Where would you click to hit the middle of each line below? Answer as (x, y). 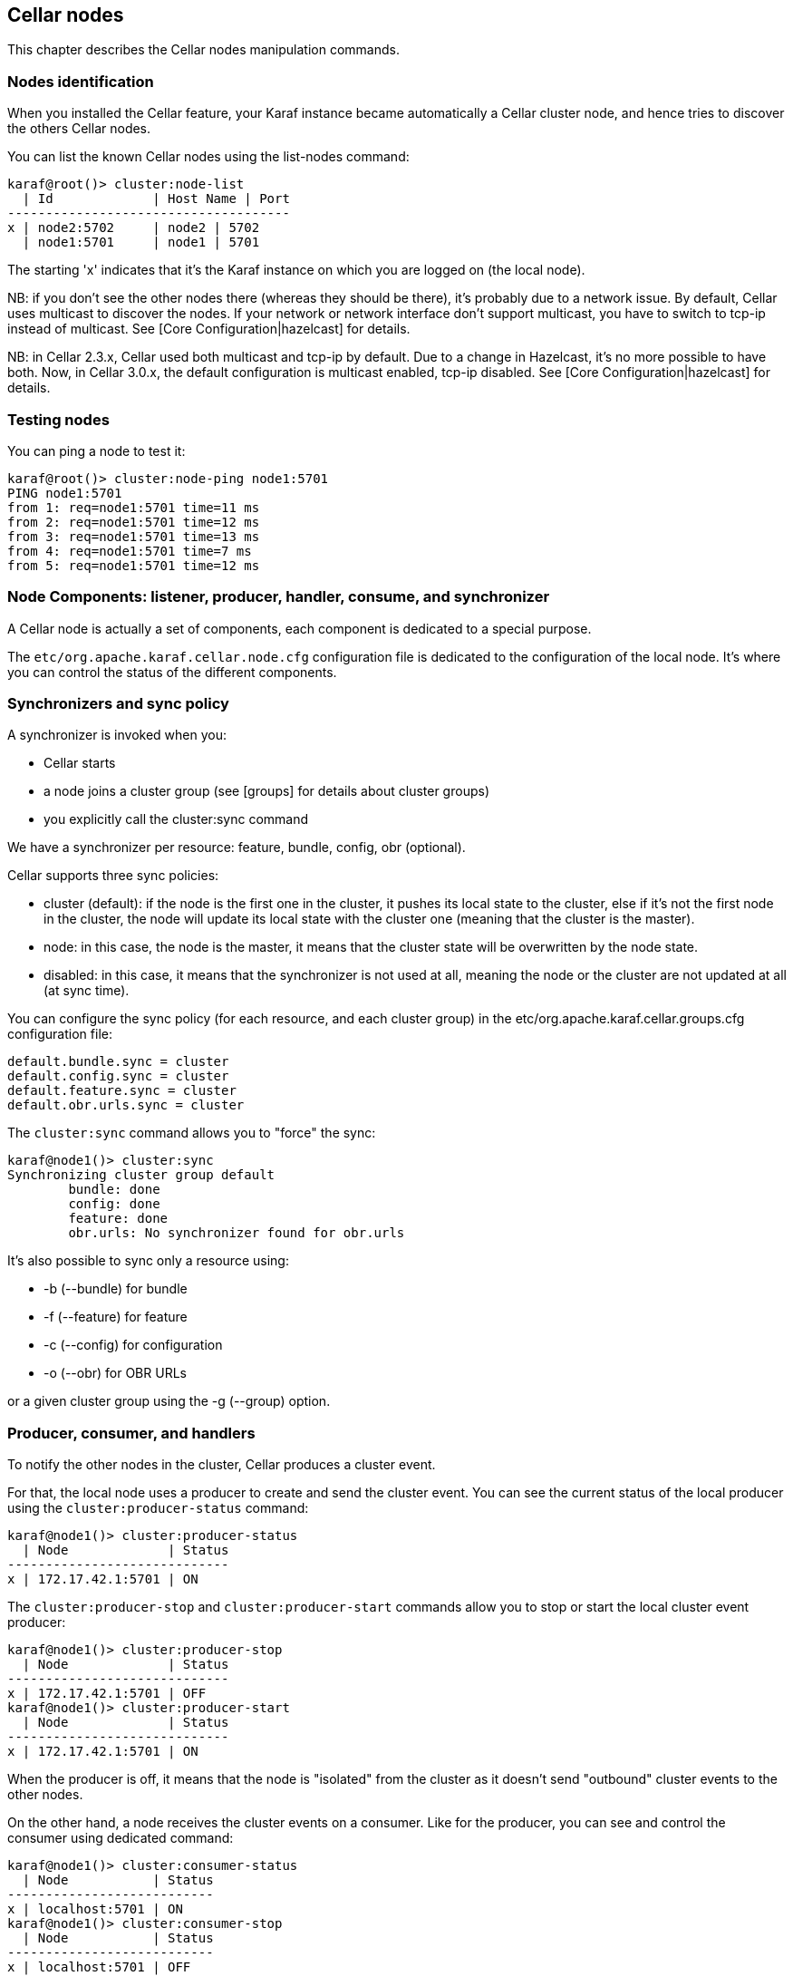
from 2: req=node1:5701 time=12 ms (134, 522)
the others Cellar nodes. (79, 129)
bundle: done (114, 1190)
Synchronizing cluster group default (141, 1175)
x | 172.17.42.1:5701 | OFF (107, 1694)
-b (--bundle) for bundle (116, 1289)
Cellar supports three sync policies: (113, 876)
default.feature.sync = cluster (122, 1091)
